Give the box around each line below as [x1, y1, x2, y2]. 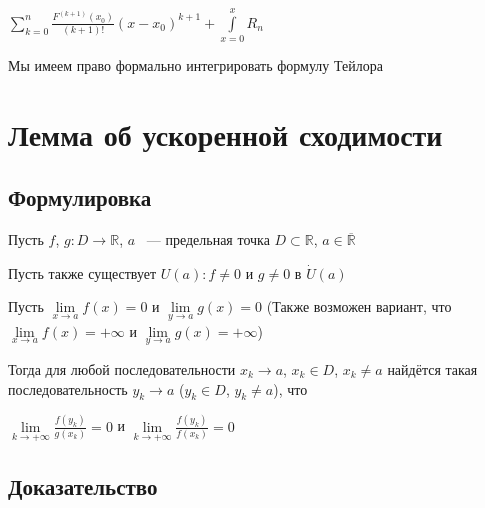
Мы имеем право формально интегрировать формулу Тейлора [8, 55, 383, 76]
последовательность [8, 378, 128, 399]
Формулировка [8, 182, 152, 213]
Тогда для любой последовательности [8, 358, 236, 379]
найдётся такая [387, 358, 478, 379]
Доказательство [8, 471, 158, 502]
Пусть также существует [8, 262, 157, 283]
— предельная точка [146, 229, 270, 250]
